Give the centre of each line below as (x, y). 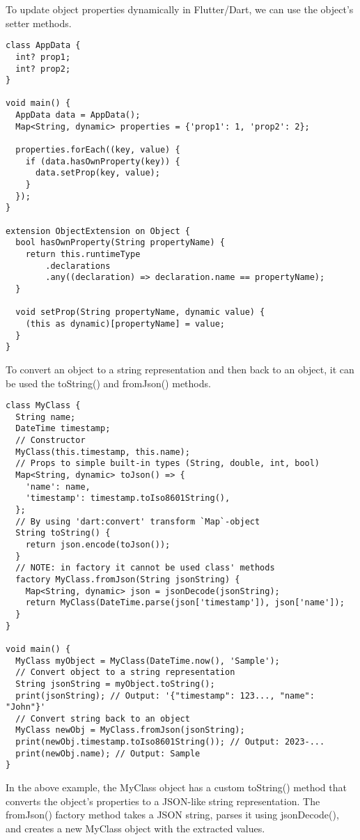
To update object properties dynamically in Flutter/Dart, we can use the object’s (180, 9)
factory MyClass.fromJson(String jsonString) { (128, 579)
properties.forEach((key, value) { (98, 150)
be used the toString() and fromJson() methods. (108, 383)
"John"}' (26, 707)
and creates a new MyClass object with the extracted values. (135, 828)
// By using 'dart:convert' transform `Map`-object (138, 521)
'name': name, (58, 487)
